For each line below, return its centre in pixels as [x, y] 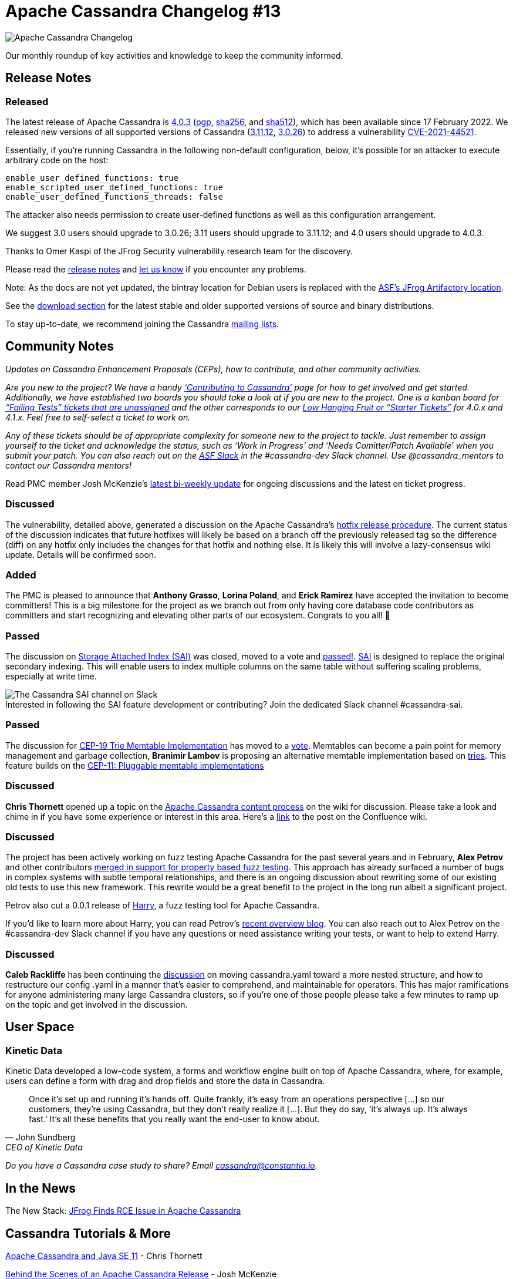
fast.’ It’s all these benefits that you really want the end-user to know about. [174, 1119]
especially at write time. [51, 676]
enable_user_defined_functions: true [92, 178]
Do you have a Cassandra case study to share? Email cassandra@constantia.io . [161, 1166]
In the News [41, 1188]
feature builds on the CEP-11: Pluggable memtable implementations [135, 765]
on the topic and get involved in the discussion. [97, 1005]
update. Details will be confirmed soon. [81, 554]
